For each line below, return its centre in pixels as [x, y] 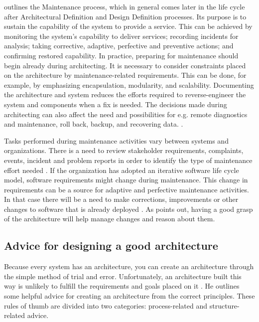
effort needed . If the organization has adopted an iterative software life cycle [122, 170]
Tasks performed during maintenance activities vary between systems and [116, 140]
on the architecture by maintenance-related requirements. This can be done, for [125, 75]
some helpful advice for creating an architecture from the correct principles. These [129, 296]
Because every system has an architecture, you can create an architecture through [129, 266]
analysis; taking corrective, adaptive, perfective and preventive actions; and [119, 46]
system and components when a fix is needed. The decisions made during [116, 104]
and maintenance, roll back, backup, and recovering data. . [94, 124]
